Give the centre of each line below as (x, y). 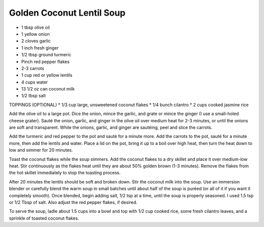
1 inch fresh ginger (40, 48)
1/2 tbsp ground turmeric (46, 55)
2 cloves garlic (36, 41)
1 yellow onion (35, 34)
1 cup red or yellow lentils (47, 75)
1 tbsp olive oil (35, 27)
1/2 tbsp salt (33, 96)
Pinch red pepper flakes (45, 62)
